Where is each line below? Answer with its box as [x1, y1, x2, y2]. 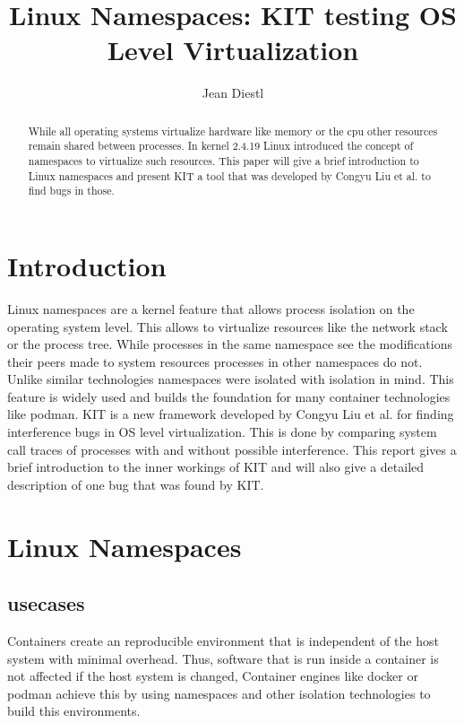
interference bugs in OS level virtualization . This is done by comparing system [7, 422, 437, 441]
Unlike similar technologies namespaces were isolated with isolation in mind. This [7, 370, 454, 388]
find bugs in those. [28, 183, 115, 198]
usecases [7, 589, 85, 617]
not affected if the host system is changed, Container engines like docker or [7, 666, 418, 685]
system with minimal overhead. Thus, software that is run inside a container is [7, 649, 439, 667]
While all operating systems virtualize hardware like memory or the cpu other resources [28, 123, 438, 138]
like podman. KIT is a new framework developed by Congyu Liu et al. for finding [7, 405, 454, 423]
